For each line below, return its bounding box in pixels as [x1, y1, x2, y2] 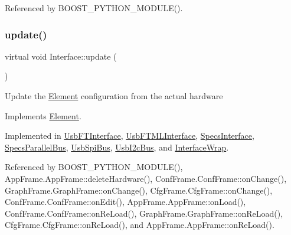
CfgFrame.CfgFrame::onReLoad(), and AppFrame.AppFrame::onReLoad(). [5, 218, 274, 231]
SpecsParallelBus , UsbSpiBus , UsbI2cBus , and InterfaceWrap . [5, 141, 229, 153]
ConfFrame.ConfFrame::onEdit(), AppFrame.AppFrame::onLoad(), [5, 195, 246, 208]
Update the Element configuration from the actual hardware [5, 90, 223, 102]
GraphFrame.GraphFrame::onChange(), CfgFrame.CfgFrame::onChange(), [5, 184, 273, 196]
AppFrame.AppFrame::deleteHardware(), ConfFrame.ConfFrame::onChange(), [5, 172, 287, 184]
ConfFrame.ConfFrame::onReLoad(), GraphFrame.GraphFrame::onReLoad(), [5, 207, 283, 219]
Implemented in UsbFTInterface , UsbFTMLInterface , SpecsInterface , [5, 129, 254, 142]
